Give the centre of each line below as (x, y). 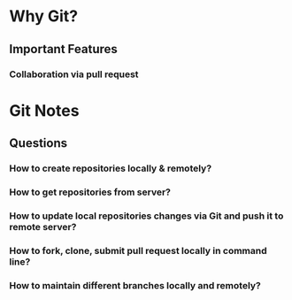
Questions (38, 143)
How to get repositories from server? (90, 192)
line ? (20, 261)
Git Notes (44, 110)
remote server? (43, 227)
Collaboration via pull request (74, 74)
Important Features (63, 49)
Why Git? (44, 16)
